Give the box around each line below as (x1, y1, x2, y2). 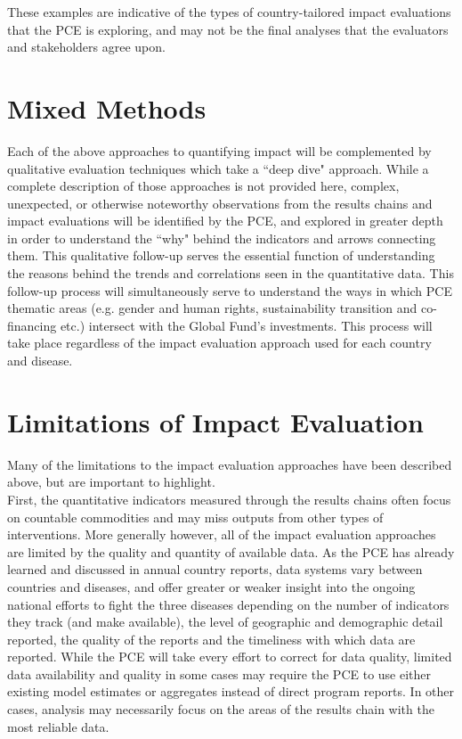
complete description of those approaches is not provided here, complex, (7, 177, 400, 195)
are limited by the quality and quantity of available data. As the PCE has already (7, 542, 455, 561)
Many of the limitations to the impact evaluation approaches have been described (7, 455, 452, 473)
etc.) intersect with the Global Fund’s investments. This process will (60, 316, 433, 334)
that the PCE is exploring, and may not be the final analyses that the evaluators (7, 20, 449, 38)
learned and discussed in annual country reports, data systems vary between (7, 560, 423, 579)
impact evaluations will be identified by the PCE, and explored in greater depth (7, 211, 443, 230)
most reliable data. (7, 717, 109, 735)
